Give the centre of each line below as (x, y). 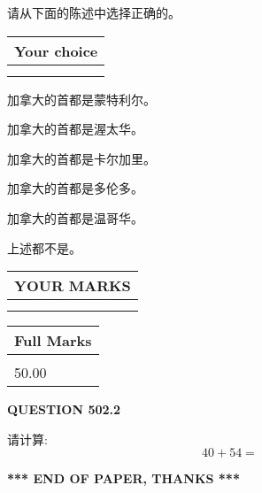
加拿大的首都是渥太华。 (75, 129)
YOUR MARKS (73, 286)
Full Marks (53, 341)
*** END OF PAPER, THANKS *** (123, 478)
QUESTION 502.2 (64, 409)
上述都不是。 (44, 247)
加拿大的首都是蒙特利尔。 (81, 99)
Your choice (56, 50)
